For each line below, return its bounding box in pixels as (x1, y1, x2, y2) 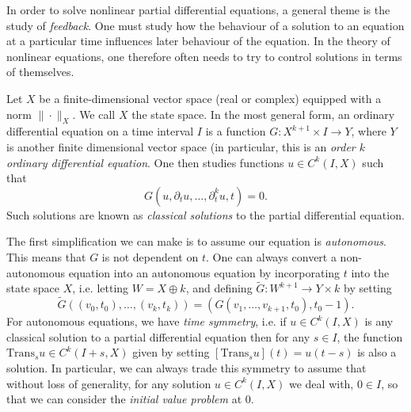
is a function (205, 123, 266, 139)
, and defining (185, 280, 253, 296)
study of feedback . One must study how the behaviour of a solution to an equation (6, 17, 405, 33)
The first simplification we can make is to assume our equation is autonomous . (6, 233, 386, 250)
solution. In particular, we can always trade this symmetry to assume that (6, 359, 367, 376)
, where (351, 123, 386, 139)
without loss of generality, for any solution (6, 375, 211, 391)
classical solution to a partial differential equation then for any (6, 328, 310, 345)
